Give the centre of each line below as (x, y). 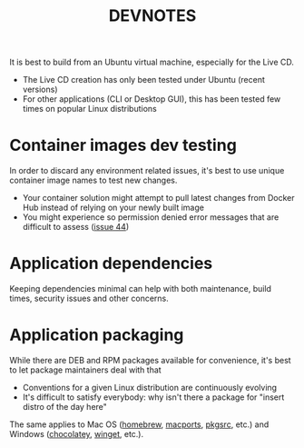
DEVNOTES (152, 16)
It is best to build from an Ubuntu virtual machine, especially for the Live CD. (152, 62)
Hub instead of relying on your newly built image (113, 208)
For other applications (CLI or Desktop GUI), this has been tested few (152, 99)
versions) (40, 90)
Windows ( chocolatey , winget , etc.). (76, 434)
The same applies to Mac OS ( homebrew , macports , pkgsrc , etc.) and (139, 424)
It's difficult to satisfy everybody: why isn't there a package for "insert (153, 397)
